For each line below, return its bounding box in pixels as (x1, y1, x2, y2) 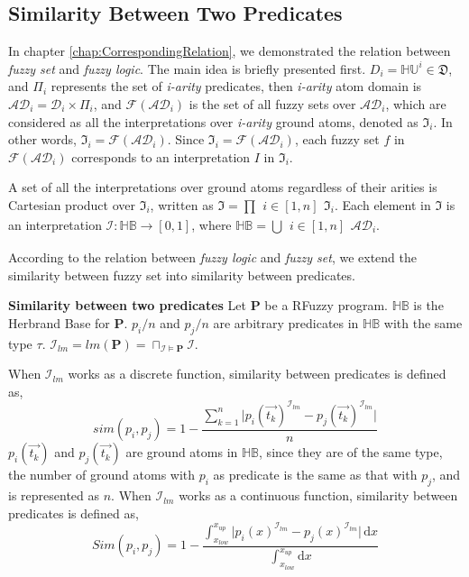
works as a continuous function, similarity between (179, 486, 458, 505)
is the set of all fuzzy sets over (189, 94, 356, 113)
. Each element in (335, 195, 431, 214)
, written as (150, 195, 214, 214)
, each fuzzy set (294, 130, 380, 149)
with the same (383, 313, 463, 332)
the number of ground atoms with (8, 465, 196, 484)
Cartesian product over (8, 195, 135, 214)
